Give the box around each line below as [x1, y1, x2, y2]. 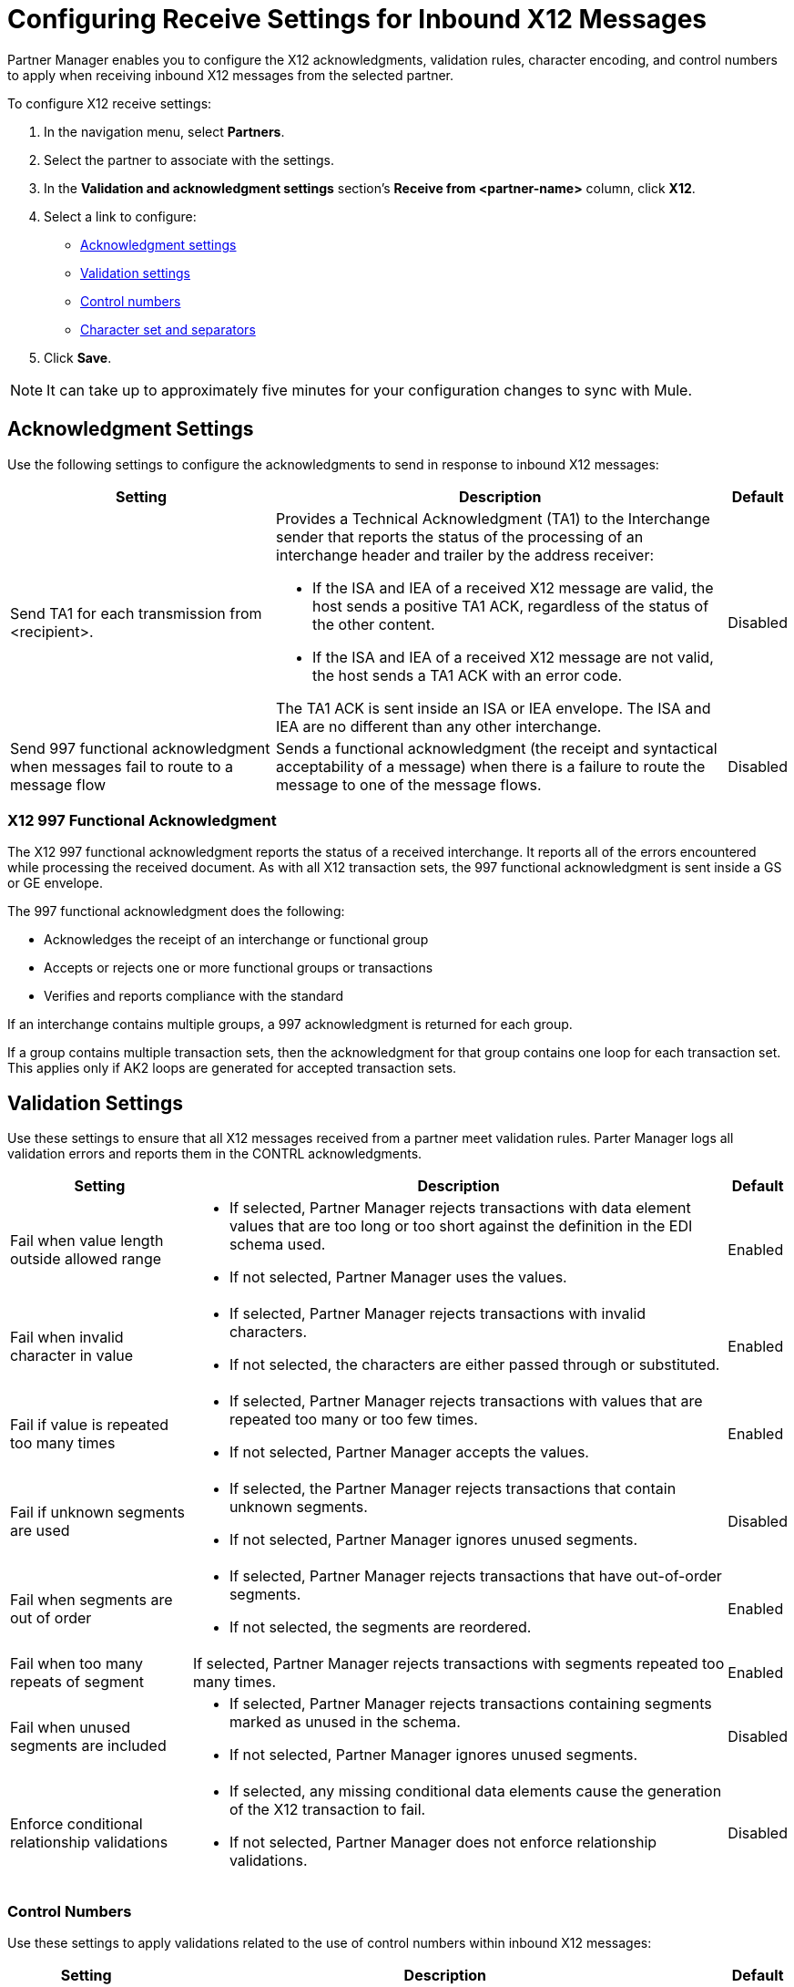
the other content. [312, 614, 435, 633]
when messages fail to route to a [10, 757, 234, 776]
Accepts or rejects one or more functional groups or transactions [44, 960, 433, 976]
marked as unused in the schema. [229, 1713, 461, 1732]
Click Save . [44, 349, 112, 365]
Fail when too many [10, 1654, 144, 1673]
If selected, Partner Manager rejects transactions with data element [229, 1199, 691, 1218]
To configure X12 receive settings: [7, 95, 212, 111]
